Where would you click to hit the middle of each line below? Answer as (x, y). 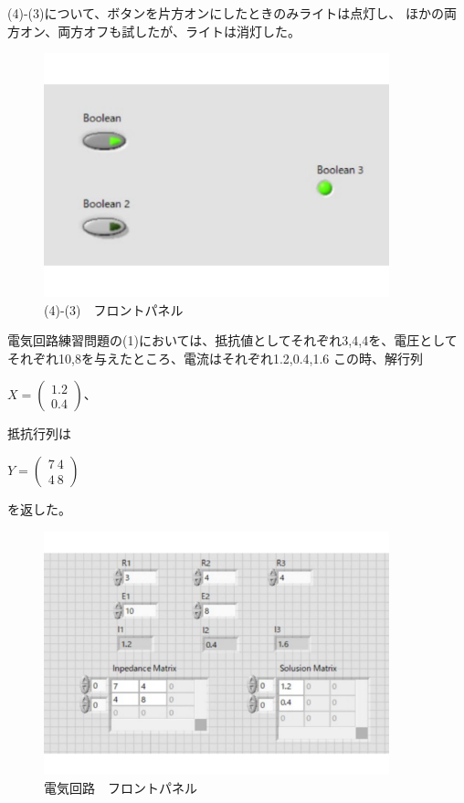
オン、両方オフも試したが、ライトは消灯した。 (160, 31)
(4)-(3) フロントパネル (114, 309)
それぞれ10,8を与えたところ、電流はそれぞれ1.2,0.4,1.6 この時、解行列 (216, 358)
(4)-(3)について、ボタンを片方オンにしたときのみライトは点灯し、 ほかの (226, 13)
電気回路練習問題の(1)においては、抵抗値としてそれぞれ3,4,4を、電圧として (232, 340)
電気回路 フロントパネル (121, 788)
